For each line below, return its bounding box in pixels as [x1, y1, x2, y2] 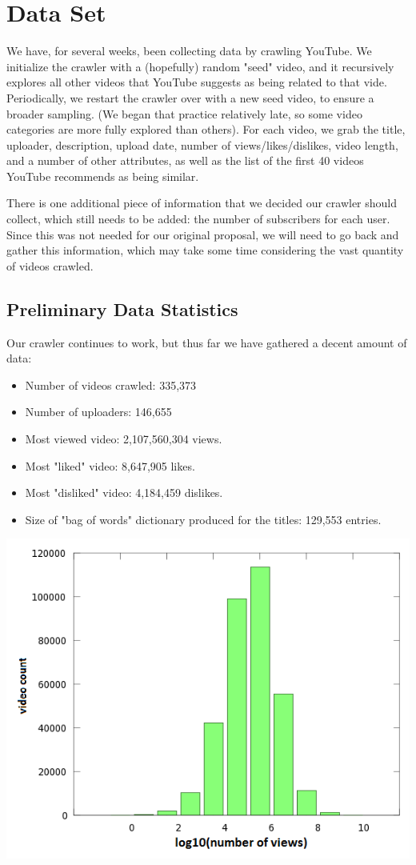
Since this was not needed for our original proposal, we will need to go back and [6, 226, 399, 242]
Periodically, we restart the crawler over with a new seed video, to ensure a [6, 89, 374, 106]
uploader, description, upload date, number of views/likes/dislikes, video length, [6, 136, 398, 153]
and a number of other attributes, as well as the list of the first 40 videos [6, 152, 364, 169]
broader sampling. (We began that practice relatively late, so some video [6, 105, 362, 122]
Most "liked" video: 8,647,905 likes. [25, 457, 195, 474]
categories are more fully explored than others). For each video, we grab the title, [6, 121, 406, 138]
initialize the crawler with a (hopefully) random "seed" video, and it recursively [6, 58, 394, 74]
